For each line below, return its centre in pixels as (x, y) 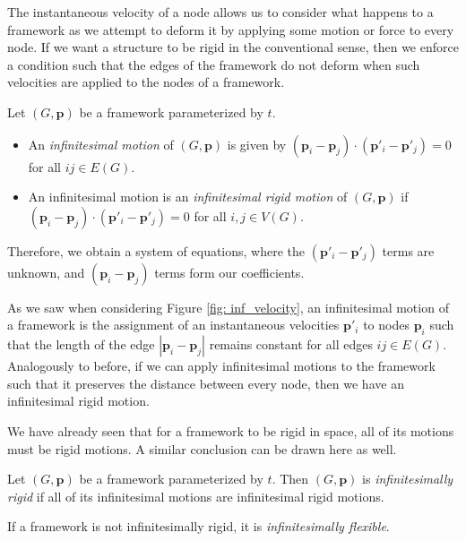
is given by (257, 144)
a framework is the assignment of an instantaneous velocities (173, 325)
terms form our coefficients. (229, 272)
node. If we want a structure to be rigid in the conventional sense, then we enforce (233, 47)
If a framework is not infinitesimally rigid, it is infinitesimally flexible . (198, 526)
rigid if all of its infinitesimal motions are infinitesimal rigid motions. (196, 496)
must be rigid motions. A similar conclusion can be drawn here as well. (202, 448)
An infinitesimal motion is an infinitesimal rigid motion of (188, 197)
